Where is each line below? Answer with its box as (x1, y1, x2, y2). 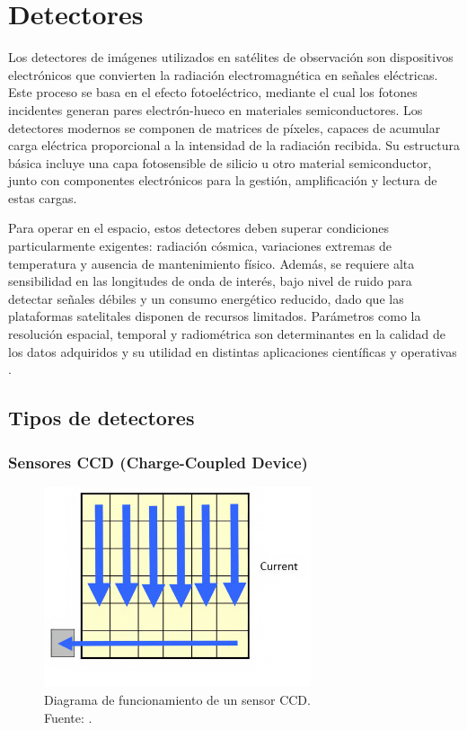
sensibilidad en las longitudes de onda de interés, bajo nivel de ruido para (8, 272, 412, 290)
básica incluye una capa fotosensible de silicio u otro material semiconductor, (8, 153, 432, 172)
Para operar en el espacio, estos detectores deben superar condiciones (8, 218, 389, 237)
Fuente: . (44, 708, 93, 726)
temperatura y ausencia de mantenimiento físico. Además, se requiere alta (8, 254, 415, 272)
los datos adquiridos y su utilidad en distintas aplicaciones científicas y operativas (8, 342, 457, 361)
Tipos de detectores (8, 404, 195, 432)
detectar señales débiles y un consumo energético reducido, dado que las (8, 289, 404, 307)
